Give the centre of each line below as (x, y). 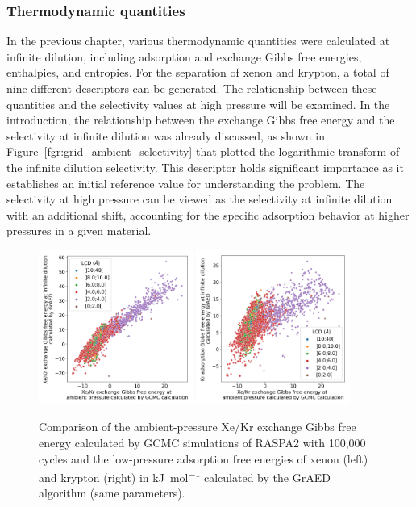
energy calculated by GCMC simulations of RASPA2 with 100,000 (202, 442)
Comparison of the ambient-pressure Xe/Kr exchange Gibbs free (198, 427)
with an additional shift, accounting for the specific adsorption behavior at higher (208, 214)
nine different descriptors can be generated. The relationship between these (192, 88)
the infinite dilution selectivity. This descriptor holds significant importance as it (205, 167)
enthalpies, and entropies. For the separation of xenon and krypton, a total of (198, 72)
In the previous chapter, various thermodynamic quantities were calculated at (198, 41)
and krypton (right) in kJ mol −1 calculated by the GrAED (185, 476)
